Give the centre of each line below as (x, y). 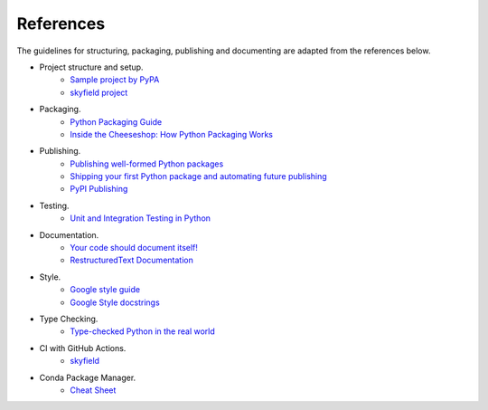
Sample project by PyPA (115, 80)
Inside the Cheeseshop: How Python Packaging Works (172, 134)
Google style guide (105, 290)
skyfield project (99, 92)
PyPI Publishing (99, 189)
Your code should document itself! (134, 248)
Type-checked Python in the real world (143, 331)
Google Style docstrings (115, 302)
